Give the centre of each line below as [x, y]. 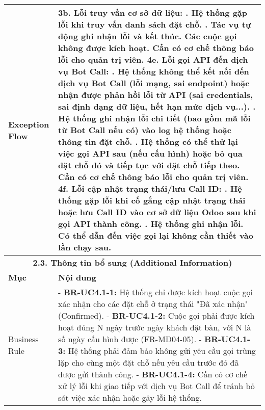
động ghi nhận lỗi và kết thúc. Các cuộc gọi [148, 36]
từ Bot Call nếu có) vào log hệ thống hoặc [145, 130]
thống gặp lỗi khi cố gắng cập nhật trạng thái [152, 200]
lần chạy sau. [85, 247]
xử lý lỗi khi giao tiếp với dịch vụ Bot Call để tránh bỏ [156, 386]
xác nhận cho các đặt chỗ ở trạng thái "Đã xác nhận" [153, 304]
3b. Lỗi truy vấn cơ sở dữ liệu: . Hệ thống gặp [153, 12]
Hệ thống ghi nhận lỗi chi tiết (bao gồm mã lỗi [154, 118]
